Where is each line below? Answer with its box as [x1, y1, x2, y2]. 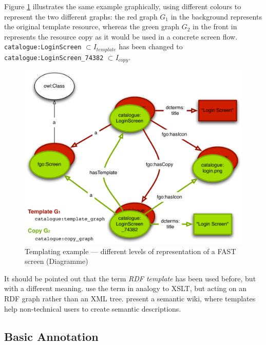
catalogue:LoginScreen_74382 [4, 54, 104, 62]
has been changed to [119, 41, 183, 52]
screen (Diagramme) [25, 256, 88, 266]
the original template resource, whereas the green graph [4, 21, 180, 32]
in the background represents [170, 11, 262, 22]
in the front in [193, 21, 237, 32]
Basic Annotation [4, 328, 99, 344]
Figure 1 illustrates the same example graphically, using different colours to [4, 1, 241, 11]
